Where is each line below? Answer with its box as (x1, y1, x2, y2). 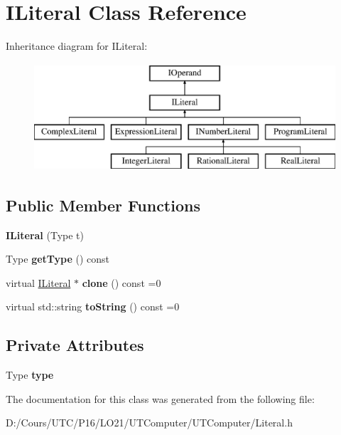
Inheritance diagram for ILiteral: (6, 38, 148, 53)
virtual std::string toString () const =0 (6, 299, 180, 314)
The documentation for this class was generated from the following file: (6, 391, 315, 406)
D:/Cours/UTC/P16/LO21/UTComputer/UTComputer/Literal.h (6, 415, 293, 430)
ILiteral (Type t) (6, 227, 84, 242)
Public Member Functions (6, 194, 200, 216)
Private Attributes (6, 334, 144, 356)
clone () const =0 (82, 275, 161, 290)
